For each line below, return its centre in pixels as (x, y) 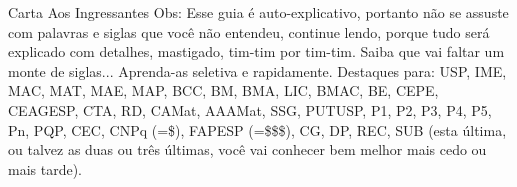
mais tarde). (45, 168)
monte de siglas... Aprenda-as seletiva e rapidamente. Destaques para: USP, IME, (257, 70)
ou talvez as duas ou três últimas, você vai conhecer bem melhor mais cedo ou (247, 149)
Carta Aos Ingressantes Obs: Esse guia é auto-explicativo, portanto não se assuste (258, 12)
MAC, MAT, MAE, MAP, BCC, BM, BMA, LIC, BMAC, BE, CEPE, (223, 90)
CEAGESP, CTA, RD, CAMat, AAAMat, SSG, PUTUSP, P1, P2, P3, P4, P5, (250, 109)
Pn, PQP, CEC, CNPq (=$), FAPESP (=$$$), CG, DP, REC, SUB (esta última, (257, 129)
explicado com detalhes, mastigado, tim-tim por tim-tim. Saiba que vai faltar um (256, 51)
